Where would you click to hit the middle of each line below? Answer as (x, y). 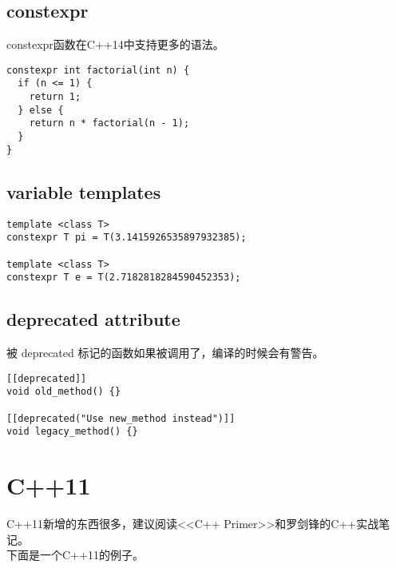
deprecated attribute (93, 319)
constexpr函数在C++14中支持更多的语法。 (115, 44)
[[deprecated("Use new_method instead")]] (121, 418)
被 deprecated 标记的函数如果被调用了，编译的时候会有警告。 (165, 353)
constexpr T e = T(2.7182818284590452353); (124, 278)
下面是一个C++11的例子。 (75, 555)
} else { (41, 110)
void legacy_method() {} (72, 432)
